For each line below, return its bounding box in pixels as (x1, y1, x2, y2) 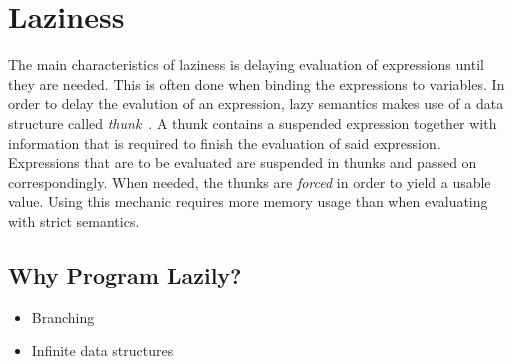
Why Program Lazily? (8, 259, 242, 290)
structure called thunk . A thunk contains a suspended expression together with (8, 112, 497, 133)
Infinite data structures (31, 340, 174, 361)
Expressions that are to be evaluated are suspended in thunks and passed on (8, 152, 477, 173)
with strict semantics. (8, 210, 140, 231)
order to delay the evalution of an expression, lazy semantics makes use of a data (8, 93, 504, 114)
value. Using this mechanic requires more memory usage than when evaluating (8, 191, 488, 212)
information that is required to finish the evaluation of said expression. (8, 132, 441, 153)
